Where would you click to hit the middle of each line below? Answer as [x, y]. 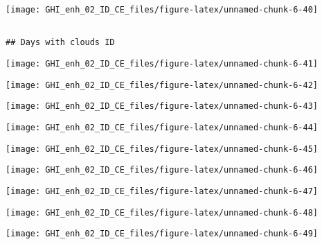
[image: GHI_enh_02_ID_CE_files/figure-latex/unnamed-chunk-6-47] [162, 191]
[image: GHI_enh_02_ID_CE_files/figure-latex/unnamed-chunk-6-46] [162, 170]
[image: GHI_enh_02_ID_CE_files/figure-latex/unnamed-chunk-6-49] [162, 234]
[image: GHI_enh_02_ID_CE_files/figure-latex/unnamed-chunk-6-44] [162, 127]
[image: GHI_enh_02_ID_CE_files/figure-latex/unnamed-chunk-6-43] [162, 106]
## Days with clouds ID [60, 43]
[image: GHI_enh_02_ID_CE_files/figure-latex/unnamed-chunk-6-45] [162, 149]
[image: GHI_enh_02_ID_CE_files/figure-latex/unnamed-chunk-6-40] [162, 10]
